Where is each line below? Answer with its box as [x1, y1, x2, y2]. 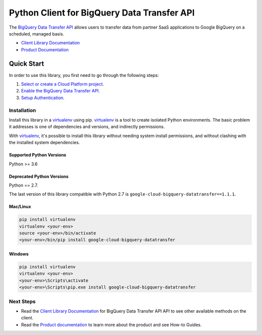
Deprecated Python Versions [9, 173, 69, 179]
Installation [9, 107, 36, 114]
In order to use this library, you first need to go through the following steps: [9, 72, 159, 78]
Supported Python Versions [9, 152, 66, 158]
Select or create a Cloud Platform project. [21, 81, 104, 87]
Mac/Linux [9, 204, 32, 210]
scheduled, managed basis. [9, 31, 65, 36]
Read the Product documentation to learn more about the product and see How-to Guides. [21, 321, 202, 328]
